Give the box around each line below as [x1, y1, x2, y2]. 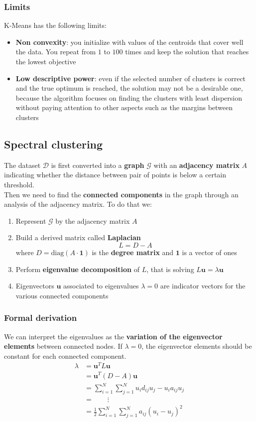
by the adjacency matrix [55, 215, 130, 226]
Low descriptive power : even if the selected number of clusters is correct [15, 73, 246, 83]
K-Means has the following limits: [4, 20, 107, 30]
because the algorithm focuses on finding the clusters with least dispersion [15, 92, 242, 103]
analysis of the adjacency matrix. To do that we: [4, 199, 152, 209]
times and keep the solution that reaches [125, 46, 249, 57]
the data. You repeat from [15, 46, 96, 57]
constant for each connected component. [4, 350, 127, 361]
